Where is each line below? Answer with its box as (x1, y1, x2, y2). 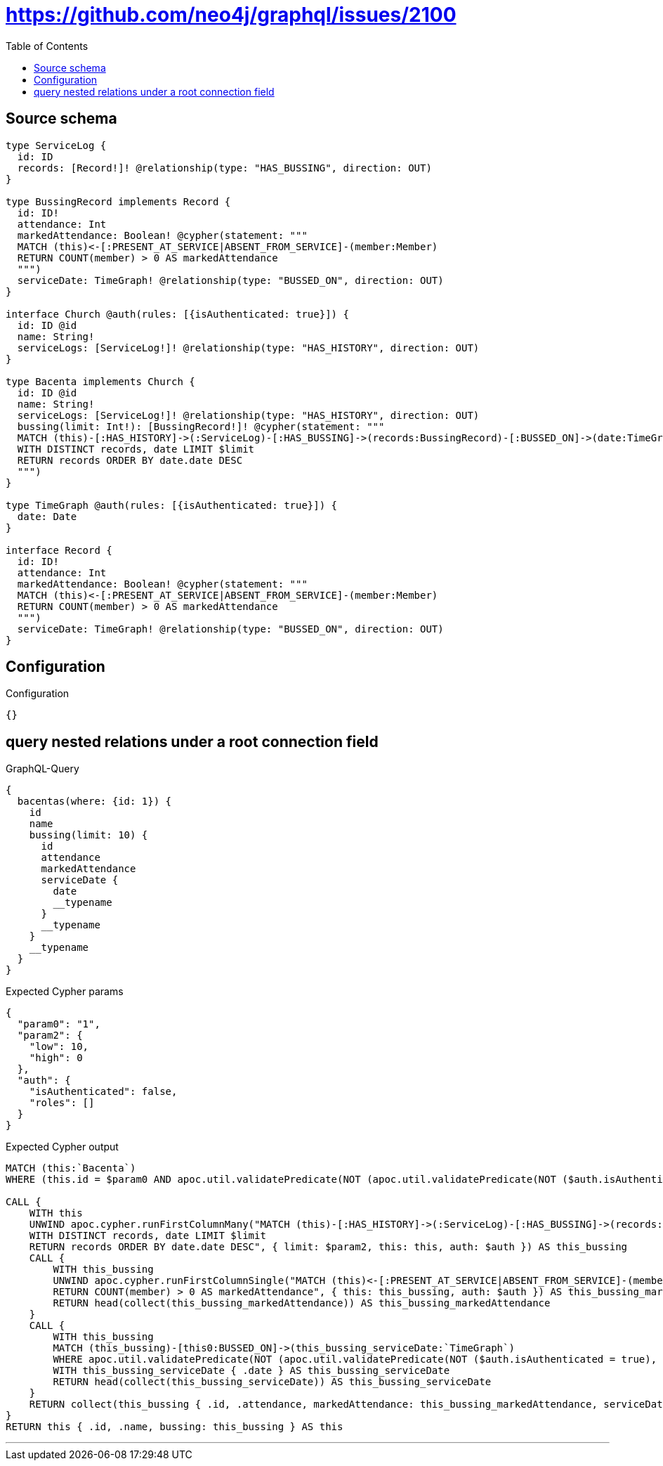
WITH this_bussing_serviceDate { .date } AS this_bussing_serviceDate (53, 1365, 450, 1377)
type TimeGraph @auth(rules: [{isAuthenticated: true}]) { (6, 499, 338, 511)
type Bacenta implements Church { (6, 375, 195, 387)
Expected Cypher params (6, 985, 124, 998)
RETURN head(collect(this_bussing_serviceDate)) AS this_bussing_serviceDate (53, 1376, 492, 1388)
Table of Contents (6, 39, 88, 52)
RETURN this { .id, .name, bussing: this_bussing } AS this (6, 1421, 343, 1433)
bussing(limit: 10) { (29, 829, 148, 841)
